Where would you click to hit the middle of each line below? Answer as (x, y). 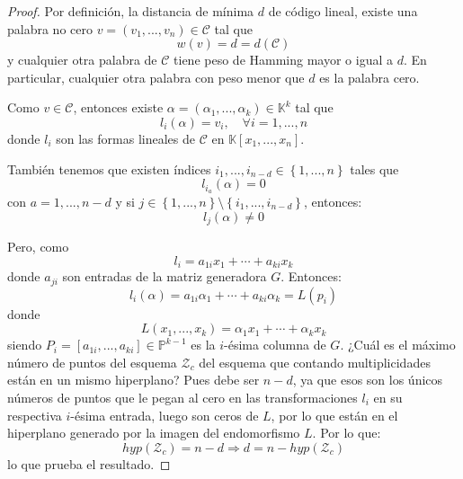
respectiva (35, 415)
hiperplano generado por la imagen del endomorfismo (154, 433)
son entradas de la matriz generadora (165, 276)
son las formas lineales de (125, 138)
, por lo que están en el (334, 415)
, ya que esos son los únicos (368, 380)
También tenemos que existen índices (109, 169)
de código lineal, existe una (343, 11)
